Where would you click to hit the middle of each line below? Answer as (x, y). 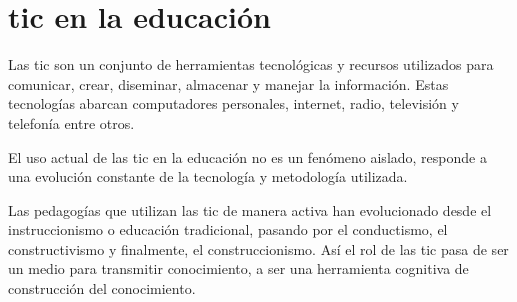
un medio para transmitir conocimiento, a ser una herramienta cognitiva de (238, 268)
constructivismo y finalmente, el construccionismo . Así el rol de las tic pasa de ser (258, 248)
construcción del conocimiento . (102, 288)
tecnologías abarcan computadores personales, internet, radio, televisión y (233, 103)
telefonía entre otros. (71, 122)
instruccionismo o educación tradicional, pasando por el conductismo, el (228, 229)
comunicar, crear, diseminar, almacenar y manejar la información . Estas (228, 83)
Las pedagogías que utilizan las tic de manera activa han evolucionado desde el (250, 209)
